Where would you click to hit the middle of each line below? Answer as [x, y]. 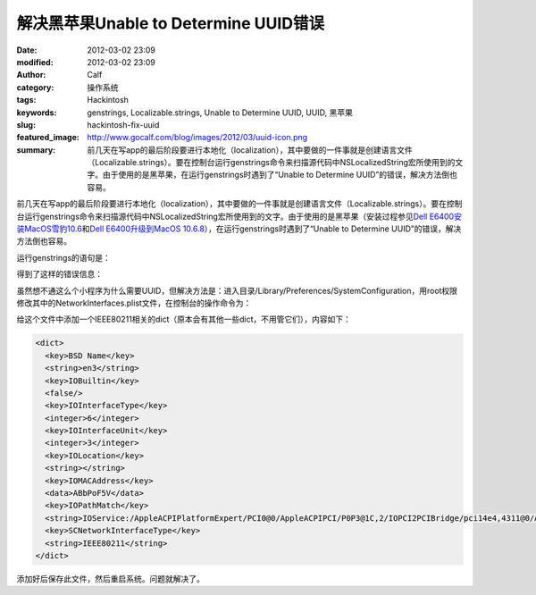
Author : [31, 75]
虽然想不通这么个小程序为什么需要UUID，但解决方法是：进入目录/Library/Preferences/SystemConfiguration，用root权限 [237, 290]
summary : [36, 150]
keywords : [37, 113]
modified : [35, 62]
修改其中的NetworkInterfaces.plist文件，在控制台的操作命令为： [134, 303]
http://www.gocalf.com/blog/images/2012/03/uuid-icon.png [197, 138]
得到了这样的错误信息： [59, 274]
